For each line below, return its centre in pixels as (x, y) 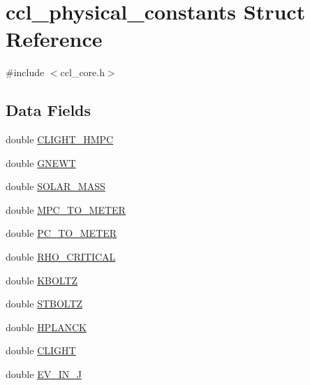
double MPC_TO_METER (66, 209)
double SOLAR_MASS (56, 186)
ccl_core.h (82, 72)
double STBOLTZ (44, 304)
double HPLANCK (46, 327)
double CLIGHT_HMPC (60, 139)
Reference (54, 39)
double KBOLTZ (42, 280)
